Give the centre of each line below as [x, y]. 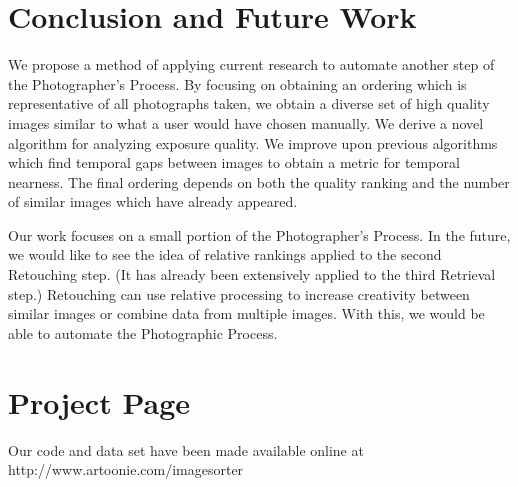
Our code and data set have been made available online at [186, 449]
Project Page [99, 401]
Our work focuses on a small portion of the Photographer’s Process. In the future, [259, 234]
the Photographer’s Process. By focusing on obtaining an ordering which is [237, 83]
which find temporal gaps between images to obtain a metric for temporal [234, 162]
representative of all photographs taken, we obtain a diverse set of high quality [249, 103]
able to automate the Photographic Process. [143, 332]
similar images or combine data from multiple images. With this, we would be [246, 313]
